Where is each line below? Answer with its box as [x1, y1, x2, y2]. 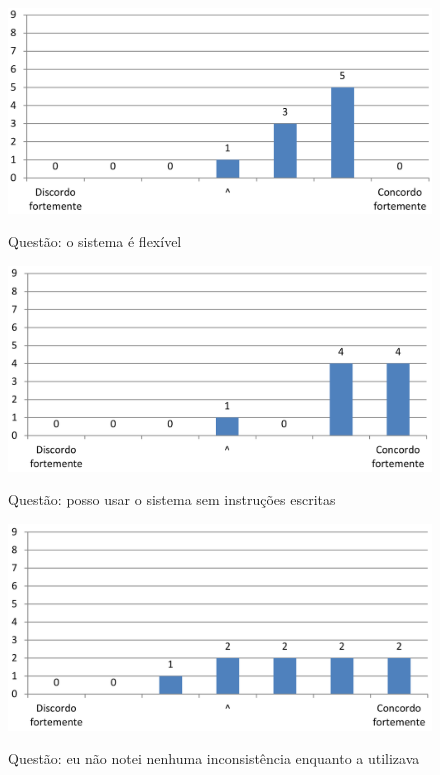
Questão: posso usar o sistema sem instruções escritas [8, 489, 336, 510]
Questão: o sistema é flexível [8, 231, 182, 252]
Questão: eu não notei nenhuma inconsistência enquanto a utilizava [8, 748, 420, 769]
